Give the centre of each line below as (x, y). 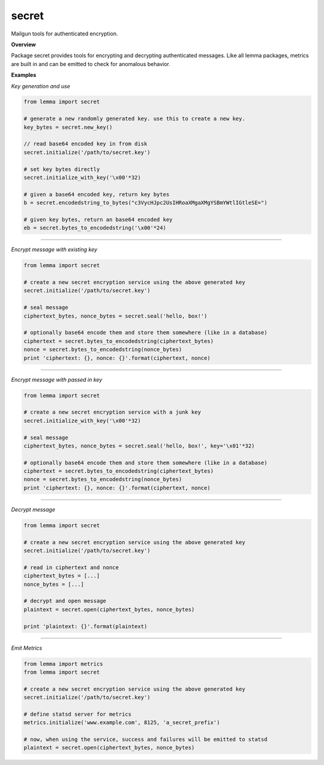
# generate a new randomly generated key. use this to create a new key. (134, 119)
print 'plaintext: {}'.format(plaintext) (85, 626)
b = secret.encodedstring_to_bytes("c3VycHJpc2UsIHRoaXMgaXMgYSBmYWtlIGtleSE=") (145, 203)
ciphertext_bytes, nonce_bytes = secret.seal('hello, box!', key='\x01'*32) (139, 446)
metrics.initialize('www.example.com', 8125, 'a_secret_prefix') (122, 723)
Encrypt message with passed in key (57, 379)
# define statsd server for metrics (78, 714)
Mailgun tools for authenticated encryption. (64, 34)
